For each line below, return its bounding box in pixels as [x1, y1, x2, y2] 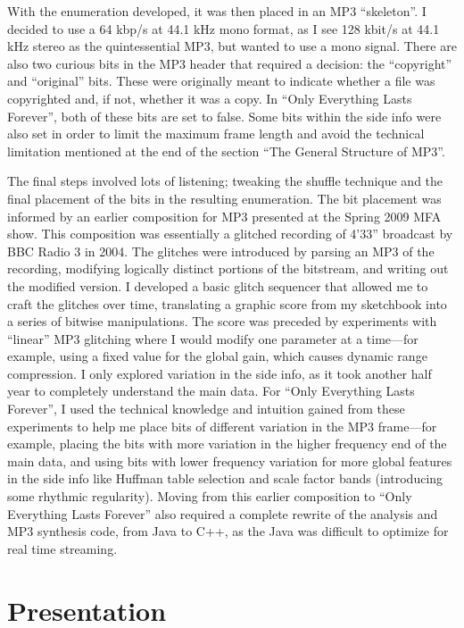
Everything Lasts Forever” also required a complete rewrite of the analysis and [7, 504, 438, 523]
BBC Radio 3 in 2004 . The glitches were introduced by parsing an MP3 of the [7, 241, 435, 260]
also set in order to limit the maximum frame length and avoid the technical [7, 124, 425, 143]
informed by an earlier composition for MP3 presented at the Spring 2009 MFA [7, 206, 442, 225]
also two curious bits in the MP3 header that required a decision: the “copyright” [7, 54, 452, 72]
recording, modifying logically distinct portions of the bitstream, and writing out [7, 259, 449, 278]
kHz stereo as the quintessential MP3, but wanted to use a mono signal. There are [7, 37, 457, 55]
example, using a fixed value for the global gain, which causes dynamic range [7, 347, 427, 365]
